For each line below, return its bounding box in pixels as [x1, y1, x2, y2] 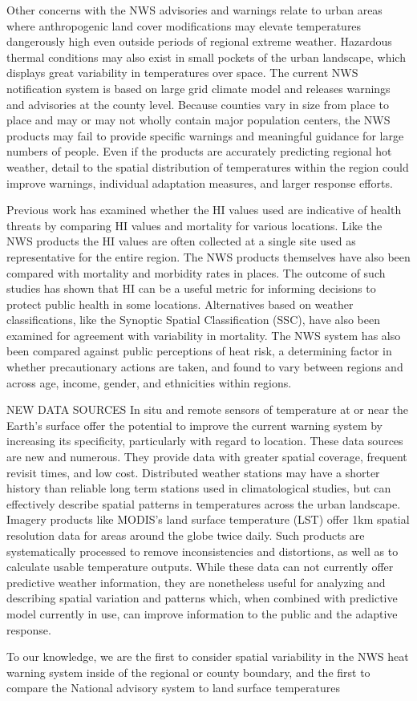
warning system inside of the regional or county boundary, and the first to [6, 663, 370, 680]
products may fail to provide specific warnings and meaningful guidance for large [6, 127, 404, 144]
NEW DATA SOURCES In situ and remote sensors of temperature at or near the [6, 401, 409, 418]
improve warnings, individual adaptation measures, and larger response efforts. [6, 174, 393, 191]
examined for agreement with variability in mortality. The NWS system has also [6, 326, 401, 343]
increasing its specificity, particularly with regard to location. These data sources [6, 432, 403, 449]
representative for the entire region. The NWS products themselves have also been [6, 248, 411, 265]
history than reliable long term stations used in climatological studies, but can [6, 480, 391, 496]
